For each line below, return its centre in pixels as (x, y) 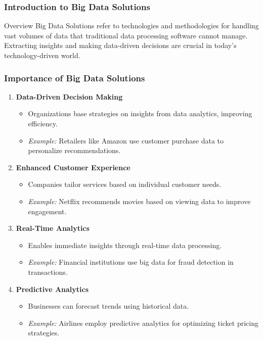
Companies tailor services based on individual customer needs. (125, 184)
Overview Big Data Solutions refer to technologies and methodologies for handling (131, 26)
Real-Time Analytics (53, 228)
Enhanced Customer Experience (73, 167)
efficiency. (43, 123)
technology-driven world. (42, 55)
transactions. (48, 272)
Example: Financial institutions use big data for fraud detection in (131, 262)
